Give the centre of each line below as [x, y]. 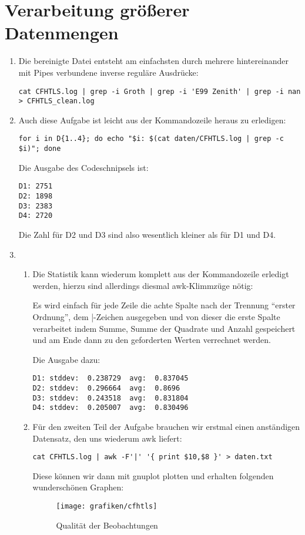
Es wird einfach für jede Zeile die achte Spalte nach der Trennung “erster [164, 305]
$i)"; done [40, 149]
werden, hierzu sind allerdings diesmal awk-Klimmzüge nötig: [143, 285]
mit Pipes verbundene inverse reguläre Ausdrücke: [108, 72]
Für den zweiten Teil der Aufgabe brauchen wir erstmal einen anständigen [166, 426]
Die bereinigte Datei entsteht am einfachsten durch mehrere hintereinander [154, 61]
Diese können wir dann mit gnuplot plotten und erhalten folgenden [153, 475]
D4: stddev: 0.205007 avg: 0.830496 [110, 408]
